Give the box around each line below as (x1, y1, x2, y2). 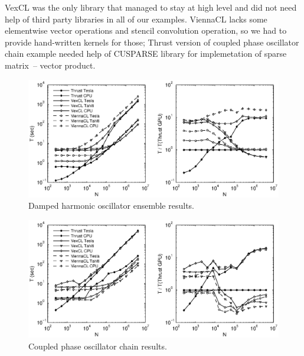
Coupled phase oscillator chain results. (28, 339, 167, 352)
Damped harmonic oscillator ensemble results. (28, 199, 194, 212)
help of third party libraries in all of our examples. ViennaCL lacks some (5, 12, 267, 25)
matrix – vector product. (5, 59, 96, 71)
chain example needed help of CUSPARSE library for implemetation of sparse (5, 47, 287, 60)
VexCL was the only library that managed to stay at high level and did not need (5, 1, 297, 13)
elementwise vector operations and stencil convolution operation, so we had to (5, 24, 287, 37)
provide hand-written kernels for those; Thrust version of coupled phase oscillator (5, 35, 299, 48)
